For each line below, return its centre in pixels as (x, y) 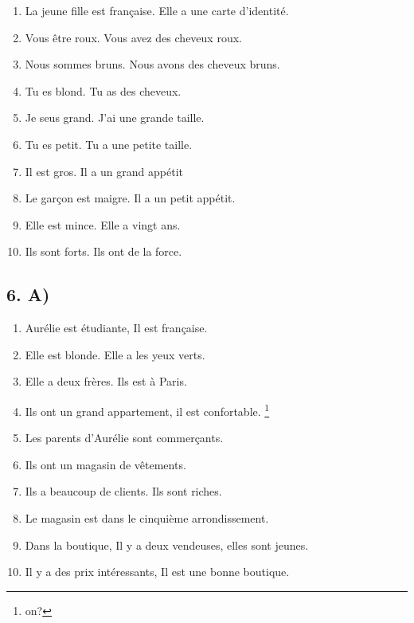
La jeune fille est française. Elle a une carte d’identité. (157, 10)
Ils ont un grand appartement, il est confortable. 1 (147, 409)
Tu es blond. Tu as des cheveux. (103, 90)
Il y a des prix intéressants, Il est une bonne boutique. (157, 572)
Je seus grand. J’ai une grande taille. (115, 118)
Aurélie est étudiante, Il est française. (116, 328)
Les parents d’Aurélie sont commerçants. (124, 438)
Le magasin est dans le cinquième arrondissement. (147, 517)
